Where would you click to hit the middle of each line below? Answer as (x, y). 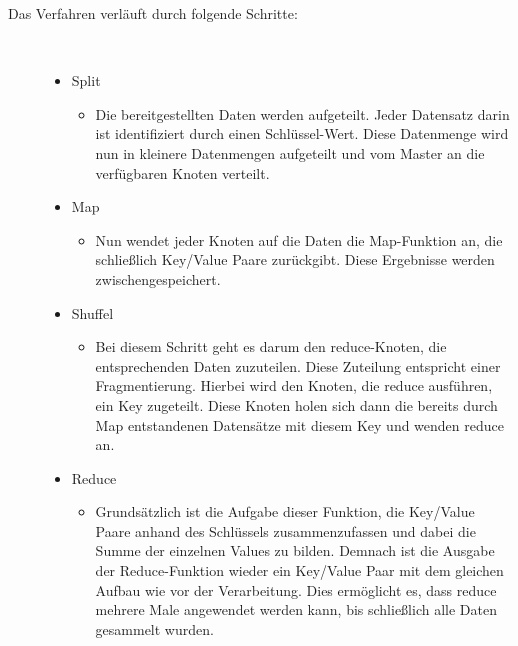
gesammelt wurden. (154, 628)
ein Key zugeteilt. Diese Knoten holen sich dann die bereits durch (296, 404)
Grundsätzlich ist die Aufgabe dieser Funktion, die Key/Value (285, 511)
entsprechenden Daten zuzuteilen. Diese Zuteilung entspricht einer (298, 365)
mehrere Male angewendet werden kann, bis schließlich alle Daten (296, 609)
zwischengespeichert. (158, 278)
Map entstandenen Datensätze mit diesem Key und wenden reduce (299, 424)
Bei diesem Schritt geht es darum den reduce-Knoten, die (271, 346)
